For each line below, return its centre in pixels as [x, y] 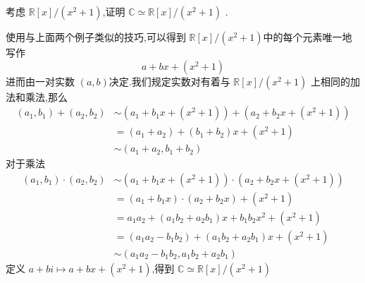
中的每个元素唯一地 [308, 37]
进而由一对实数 [40, 81]
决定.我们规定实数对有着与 [169, 81]
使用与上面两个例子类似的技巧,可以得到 [96, 37]
